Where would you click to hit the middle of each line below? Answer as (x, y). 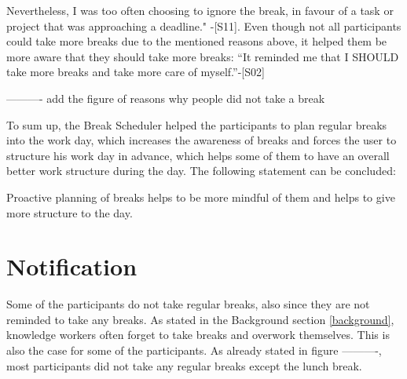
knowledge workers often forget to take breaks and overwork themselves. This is (198, 335)
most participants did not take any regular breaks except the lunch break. (184, 365)
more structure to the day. (70, 212)
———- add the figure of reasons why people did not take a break (166, 98)
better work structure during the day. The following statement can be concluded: (201, 171)
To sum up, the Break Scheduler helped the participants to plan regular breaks (197, 124)
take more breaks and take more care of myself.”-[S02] (136, 72)
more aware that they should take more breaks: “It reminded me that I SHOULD (203, 56)
